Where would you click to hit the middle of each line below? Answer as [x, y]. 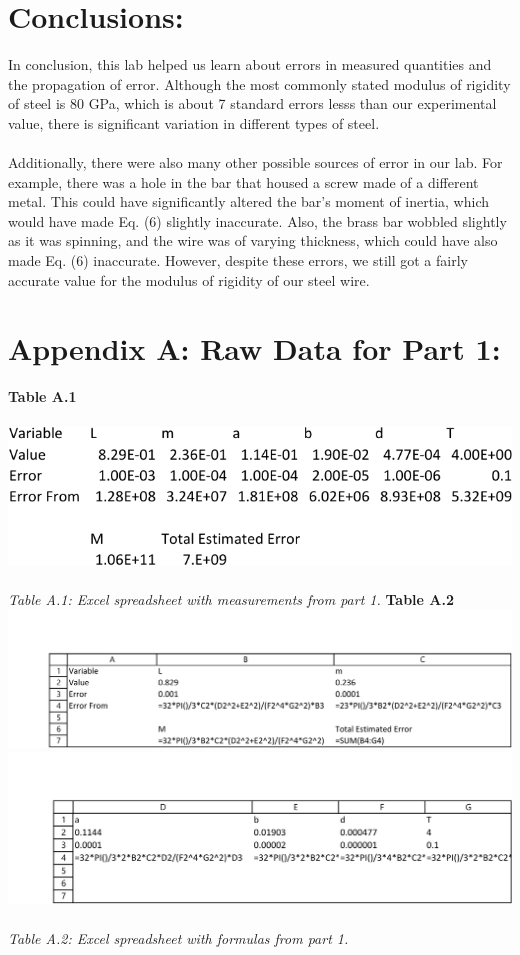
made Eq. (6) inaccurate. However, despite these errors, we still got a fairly [238, 260]
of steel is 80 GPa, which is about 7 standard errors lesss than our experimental [252, 103]
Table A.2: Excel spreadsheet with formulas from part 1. [178, 937]
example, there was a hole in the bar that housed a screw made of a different [243, 181]
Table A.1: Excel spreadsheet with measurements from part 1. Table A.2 [231, 598]
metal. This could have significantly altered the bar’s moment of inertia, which [249, 201]
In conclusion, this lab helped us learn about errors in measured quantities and [250, 64]
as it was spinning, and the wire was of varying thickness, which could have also [253, 240]
